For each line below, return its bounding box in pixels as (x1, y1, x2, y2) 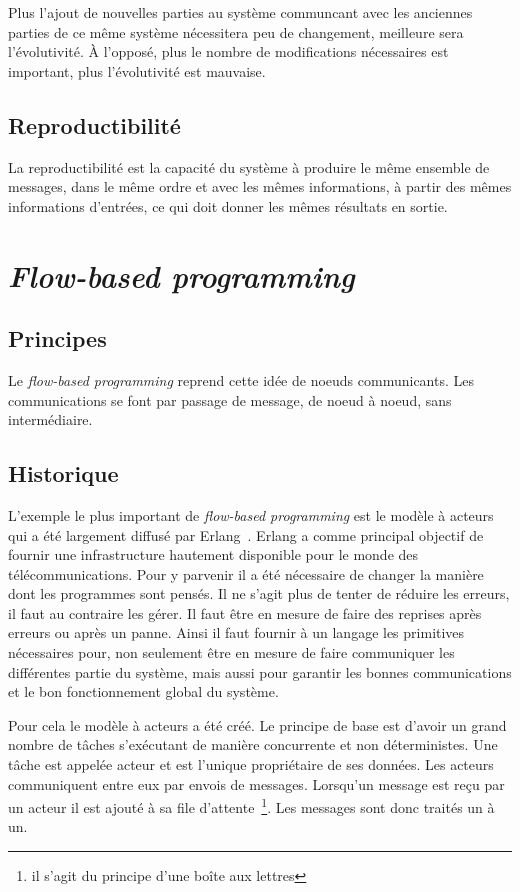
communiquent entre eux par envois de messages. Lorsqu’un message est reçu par (8, 773, 505, 794)
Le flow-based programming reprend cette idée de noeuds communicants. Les (8, 369, 474, 390)
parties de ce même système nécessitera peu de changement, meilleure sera (8, 21, 464, 42)
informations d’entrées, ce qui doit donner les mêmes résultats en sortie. (8, 195, 448, 216)
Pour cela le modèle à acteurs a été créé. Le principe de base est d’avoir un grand (8, 714, 507, 735)
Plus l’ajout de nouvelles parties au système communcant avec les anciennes (8, 2, 473, 22)
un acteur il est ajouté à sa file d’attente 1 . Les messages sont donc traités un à (8, 794, 495, 817)
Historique (8, 458, 119, 489)
